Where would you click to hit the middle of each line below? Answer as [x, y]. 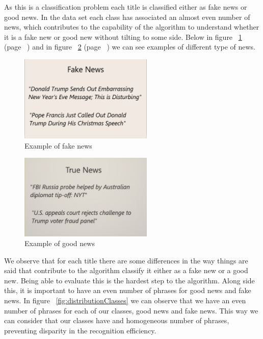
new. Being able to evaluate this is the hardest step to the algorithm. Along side [129, 280]
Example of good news [60, 243]
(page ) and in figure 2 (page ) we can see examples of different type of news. [130, 47]
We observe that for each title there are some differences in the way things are [126, 260]
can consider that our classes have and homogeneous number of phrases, [117, 320]
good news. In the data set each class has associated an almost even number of [127, 17]
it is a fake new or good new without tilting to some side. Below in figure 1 [123, 37]
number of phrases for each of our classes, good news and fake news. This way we [131, 310]
